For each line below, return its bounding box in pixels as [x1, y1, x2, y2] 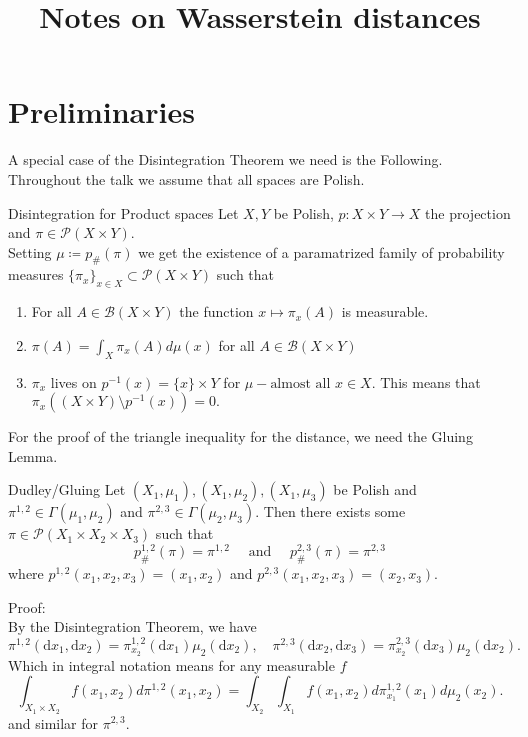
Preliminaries [8, 91, 195, 132]
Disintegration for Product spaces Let [8, 202, 239, 223]
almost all [270, 376, 331, 391]
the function [179, 301, 254, 322]
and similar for [8, 712, 99, 733]
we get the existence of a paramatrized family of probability [138, 241, 505, 262]
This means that [380, 371, 481, 392]
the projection [425, 202, 511, 223]
